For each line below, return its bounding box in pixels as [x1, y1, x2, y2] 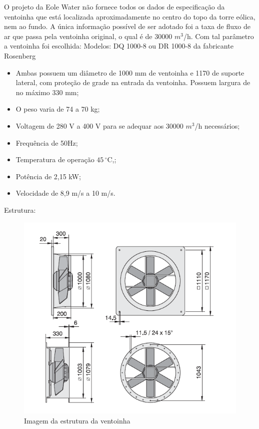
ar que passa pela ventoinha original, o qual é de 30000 [4, 31, 172, 41]
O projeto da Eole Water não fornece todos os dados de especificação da [4, 2, 225, 12]
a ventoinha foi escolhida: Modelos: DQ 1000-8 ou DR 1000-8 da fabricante [4, 41, 233, 51]
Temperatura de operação [15, 154, 94, 165]
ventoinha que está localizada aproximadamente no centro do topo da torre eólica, [4, 11, 255, 22]
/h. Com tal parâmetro [183, 31, 254, 41]
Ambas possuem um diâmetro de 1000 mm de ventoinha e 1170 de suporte [15, 67, 244, 78]
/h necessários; [194, 120, 240, 131]
